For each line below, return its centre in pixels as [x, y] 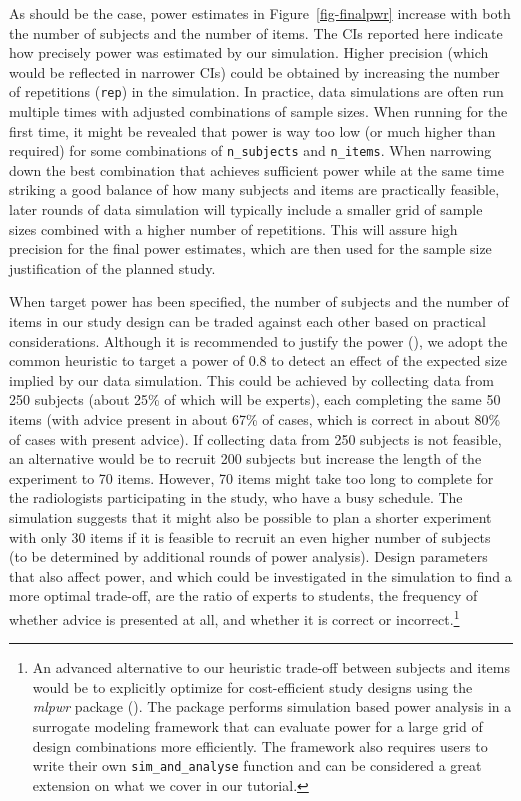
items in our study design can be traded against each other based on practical [247, 321]
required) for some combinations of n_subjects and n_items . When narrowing [250, 150]
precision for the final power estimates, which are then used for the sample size [250, 248]
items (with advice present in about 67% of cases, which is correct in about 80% [255, 419]
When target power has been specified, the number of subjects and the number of [259, 301]
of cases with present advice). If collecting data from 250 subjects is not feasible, [255, 438]
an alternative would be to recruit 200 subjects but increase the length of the [245, 458]
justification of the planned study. [112, 267]
